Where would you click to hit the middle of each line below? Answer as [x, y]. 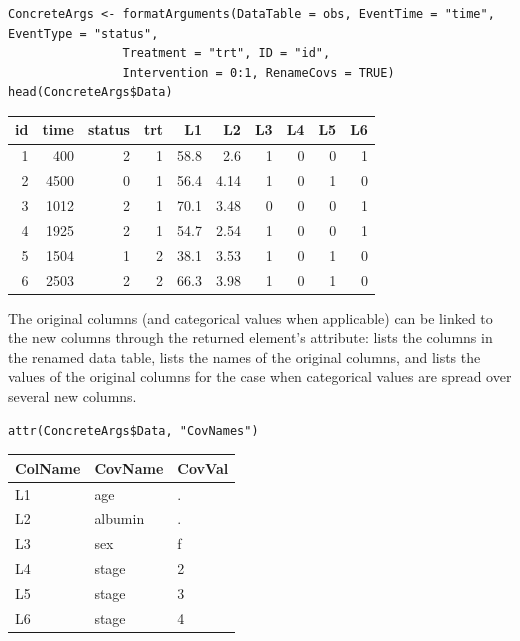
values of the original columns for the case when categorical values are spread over [260, 376]
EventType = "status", [83, 33]
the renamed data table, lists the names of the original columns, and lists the [244, 356]
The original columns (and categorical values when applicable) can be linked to [250, 317]
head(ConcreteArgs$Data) [90, 92]
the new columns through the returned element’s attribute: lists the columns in [250, 337]
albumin [119, 518]
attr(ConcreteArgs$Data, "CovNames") [133, 430]
